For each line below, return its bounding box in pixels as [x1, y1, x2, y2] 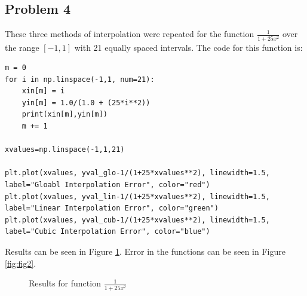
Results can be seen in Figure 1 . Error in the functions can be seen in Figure [5, 245, 285, 258]
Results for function [29, 277, 101, 289]
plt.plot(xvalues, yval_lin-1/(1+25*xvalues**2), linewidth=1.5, [5, 192, 270, 201]
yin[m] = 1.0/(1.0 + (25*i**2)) [22, 98, 151, 107]
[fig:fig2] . [5, 257, 36, 269]
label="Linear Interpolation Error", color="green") [5, 204, 219, 213]
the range [5, 41, 39, 53]
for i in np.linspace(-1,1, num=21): [5, 75, 155, 84]
